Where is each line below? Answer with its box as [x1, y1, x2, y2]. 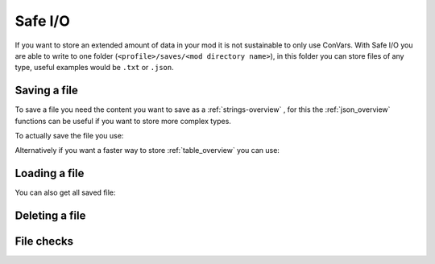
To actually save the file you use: [14, 131, 124, 141]
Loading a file [14, 167, 85, 180]
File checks [14, 234, 74, 249]
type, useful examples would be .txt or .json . [14, 63, 175, 72]
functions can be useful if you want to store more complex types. [14, 116, 231, 126]
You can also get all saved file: [14, 188, 116, 197]
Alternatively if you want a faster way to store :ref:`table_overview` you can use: [14, 146, 280, 155]
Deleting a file [14, 209, 86, 223]
